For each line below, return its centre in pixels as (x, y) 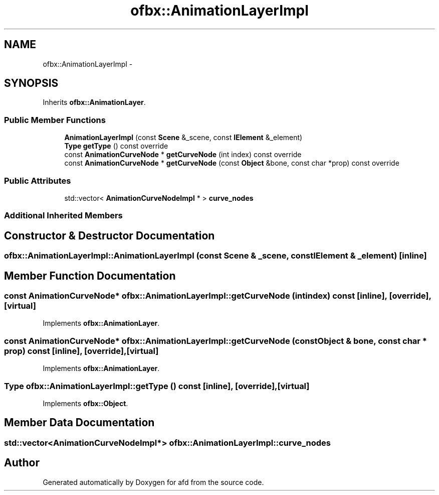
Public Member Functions (55, 120)
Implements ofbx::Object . (85, 403)
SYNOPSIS (31, 83)
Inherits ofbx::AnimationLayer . (94, 102)
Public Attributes (38, 180)
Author (22, 463)
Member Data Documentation (79, 423)
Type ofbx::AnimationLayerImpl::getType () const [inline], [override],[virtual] (157, 386)
